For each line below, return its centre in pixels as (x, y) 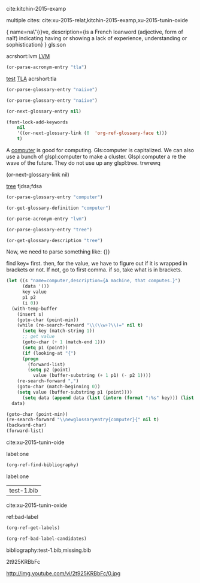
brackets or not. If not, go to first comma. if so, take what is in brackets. (94, 270)
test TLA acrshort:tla (31, 78)
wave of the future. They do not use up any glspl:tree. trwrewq (83, 163)
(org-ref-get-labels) (33, 528)
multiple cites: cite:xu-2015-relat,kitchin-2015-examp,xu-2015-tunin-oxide (97, 20)
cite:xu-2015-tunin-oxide (37, 505)
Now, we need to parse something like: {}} (58, 252)
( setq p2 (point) (49, 370)
